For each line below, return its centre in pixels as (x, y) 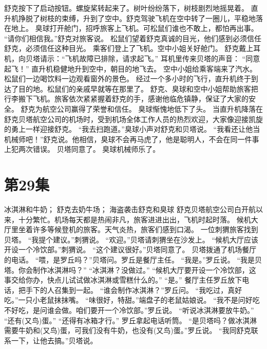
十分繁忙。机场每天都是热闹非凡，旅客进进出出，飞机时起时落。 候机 (135, 219)
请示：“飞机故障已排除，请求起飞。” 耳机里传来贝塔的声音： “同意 (150, 58)
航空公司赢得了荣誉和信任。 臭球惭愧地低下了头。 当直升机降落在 (152, 108)
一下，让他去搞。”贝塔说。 (54, 340)
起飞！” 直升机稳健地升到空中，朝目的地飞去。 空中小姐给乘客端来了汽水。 (130, 68)
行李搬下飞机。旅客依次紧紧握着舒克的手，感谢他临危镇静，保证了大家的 (126, 99)
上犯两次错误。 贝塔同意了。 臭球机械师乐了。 (82, 149)
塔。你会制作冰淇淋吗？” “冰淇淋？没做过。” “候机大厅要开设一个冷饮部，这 (130, 269)
